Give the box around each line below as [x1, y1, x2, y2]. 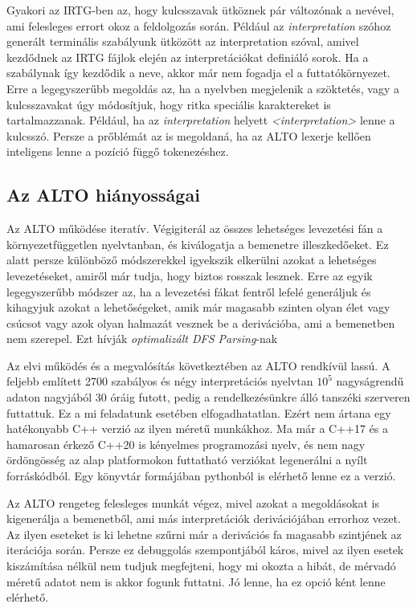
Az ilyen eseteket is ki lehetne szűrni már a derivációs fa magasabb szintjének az [6, 525, 402, 542]
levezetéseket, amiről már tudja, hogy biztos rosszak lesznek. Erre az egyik [6, 267, 373, 284]
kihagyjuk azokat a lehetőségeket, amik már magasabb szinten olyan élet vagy [6, 299, 390, 316]
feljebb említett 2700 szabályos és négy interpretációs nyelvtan [6, 373, 313, 390]
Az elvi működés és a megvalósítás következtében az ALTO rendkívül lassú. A [6, 357, 390, 373]
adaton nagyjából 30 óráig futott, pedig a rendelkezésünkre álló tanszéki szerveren [6, 389, 411, 406]
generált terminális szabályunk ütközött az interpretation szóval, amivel [6, 33, 359, 50]
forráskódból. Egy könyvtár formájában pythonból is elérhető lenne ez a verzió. [6, 467, 396, 484]
